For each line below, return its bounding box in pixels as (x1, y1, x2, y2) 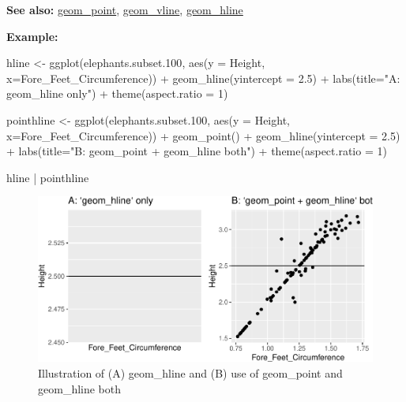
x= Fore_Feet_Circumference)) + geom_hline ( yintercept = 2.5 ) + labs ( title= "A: (6, 69, 400, 86)
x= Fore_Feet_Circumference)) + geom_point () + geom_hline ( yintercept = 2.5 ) (6, 127, 400, 143)
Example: (6, 28, 58, 44)
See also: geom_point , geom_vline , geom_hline (6, 2, 243, 17)
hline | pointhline (6, 169, 89, 185)
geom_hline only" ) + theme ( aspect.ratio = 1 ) (6, 85, 228, 102)
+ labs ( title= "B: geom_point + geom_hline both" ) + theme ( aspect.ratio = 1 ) (6, 143, 387, 159)
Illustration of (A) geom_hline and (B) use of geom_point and (38, 364, 343, 381)
